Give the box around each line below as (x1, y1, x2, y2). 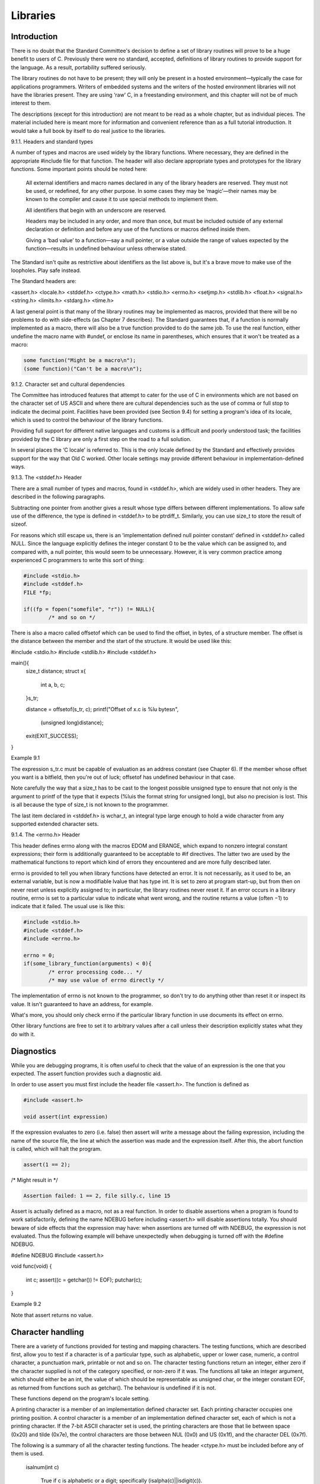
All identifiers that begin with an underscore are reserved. (25, 207, 167, 214)
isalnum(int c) (25, 1463, 59, 1470)
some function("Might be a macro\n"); (23, 357, 136, 364)
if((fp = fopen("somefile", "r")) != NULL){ (23, 605, 155, 613)
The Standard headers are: (11, 278, 77, 285)
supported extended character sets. (11, 820, 99, 827)
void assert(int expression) (23, 1114, 108, 1120)
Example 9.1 (11, 754, 40, 762)
